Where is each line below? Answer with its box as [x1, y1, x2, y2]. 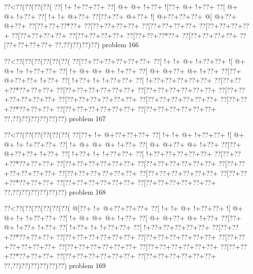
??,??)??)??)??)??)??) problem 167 [4, 113, 106, 123]
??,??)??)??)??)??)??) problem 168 [4, 186, 106, 197]
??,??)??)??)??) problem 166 [54, 39, 139, 50]
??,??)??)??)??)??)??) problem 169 [4, 260, 106, 270]
